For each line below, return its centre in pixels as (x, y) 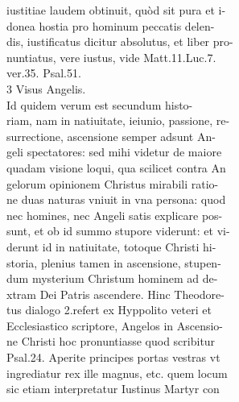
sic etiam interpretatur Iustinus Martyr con (113, 389)
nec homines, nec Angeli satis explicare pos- (115, 215)
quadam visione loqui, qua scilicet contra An (116, 167)
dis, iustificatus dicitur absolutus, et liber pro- (120, 41)
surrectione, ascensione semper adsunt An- (111, 136)
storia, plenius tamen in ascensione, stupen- (114, 262)
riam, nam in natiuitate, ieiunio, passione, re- (118, 120)
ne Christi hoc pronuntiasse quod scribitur (111, 341)
